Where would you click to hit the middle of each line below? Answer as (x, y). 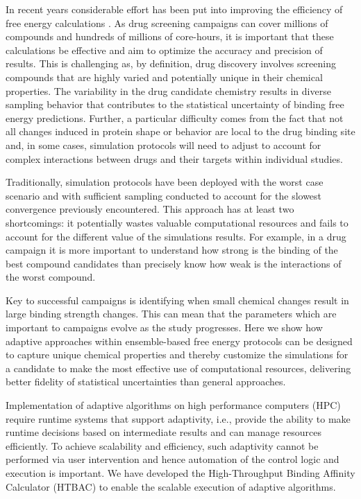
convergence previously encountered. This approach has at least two (150, 209)
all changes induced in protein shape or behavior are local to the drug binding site (180, 131)
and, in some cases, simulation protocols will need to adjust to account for (163, 145)
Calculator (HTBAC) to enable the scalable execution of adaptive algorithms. (171, 486)
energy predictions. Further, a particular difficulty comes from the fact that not (175, 117)
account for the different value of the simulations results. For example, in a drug (176, 236)
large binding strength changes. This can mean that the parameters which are (171, 314)
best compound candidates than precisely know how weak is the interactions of (174, 263)
